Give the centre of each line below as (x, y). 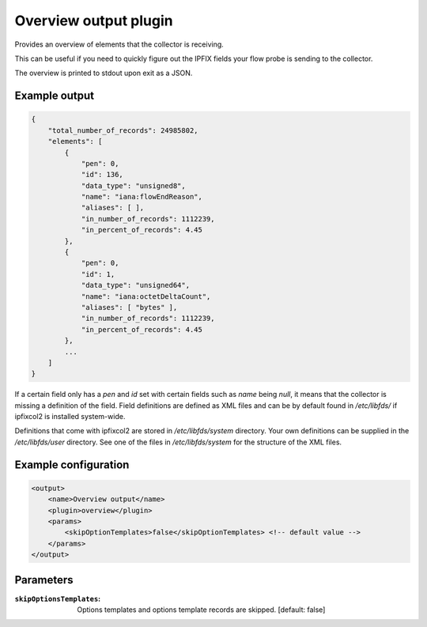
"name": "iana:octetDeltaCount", (146, 296)
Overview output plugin (94, 21)
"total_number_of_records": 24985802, (123, 130)
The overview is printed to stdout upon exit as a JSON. (104, 73)
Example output (55, 96)
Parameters (44, 580)
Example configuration (72, 465)
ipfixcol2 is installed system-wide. (70, 417)
